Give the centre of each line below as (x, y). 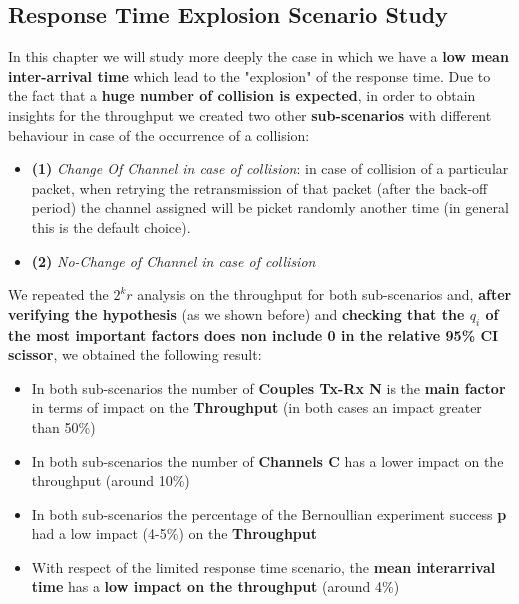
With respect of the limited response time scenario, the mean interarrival (263, 566)
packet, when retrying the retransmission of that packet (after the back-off (259, 187)
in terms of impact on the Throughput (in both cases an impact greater (256, 407)
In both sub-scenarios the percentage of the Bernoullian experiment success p (269, 513)
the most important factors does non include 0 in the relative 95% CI (253, 334)
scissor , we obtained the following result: (135, 354)
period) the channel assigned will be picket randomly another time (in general (270, 207)
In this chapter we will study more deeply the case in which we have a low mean (258, 56)
